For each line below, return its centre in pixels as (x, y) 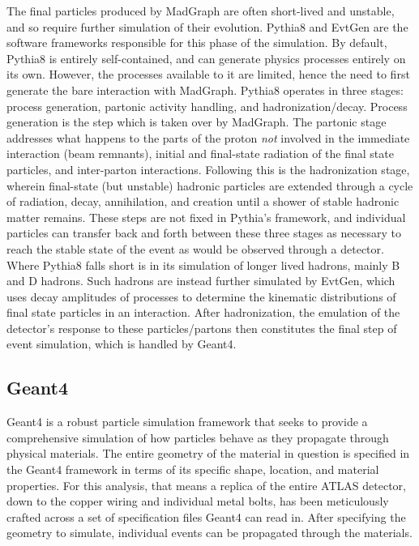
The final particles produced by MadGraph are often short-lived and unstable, (201, 11)
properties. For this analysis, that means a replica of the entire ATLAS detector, (206, 485)
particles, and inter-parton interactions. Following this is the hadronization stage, (208, 169)
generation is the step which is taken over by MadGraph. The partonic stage (197, 122)
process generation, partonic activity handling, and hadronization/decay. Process (207, 106)
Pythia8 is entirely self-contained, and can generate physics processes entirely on (206, 58)
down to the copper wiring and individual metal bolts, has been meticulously (198, 501)
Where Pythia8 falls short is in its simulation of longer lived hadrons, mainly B (203, 264)
